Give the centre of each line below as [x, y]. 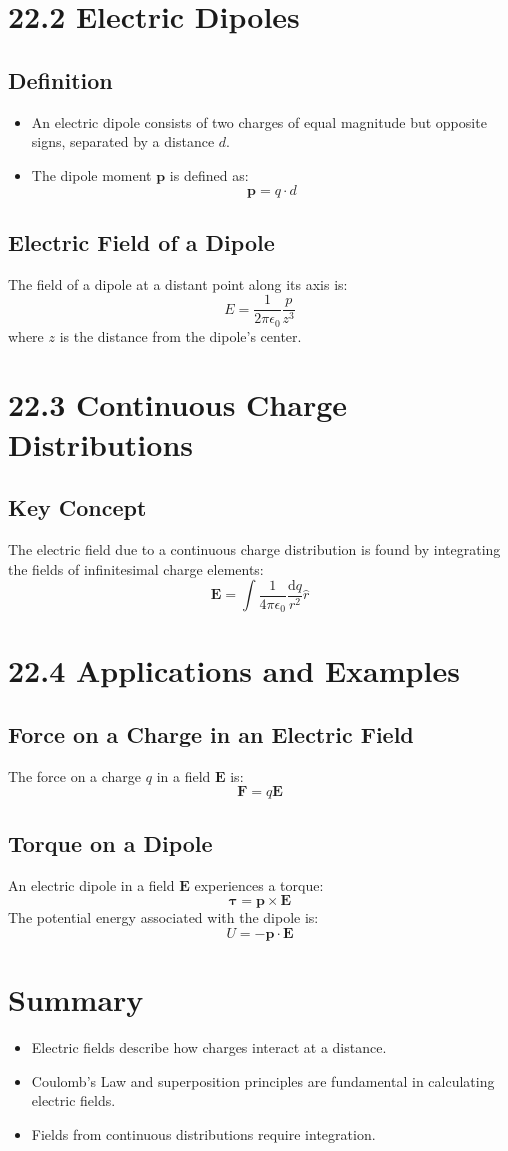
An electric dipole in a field [91, 884]
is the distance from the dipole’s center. [180, 335]
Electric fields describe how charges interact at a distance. [209, 1046]
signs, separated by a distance [123, 141]
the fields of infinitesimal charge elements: [136, 568]
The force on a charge [75, 775]
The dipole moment [91, 174]
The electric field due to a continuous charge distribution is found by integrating [254, 549]
